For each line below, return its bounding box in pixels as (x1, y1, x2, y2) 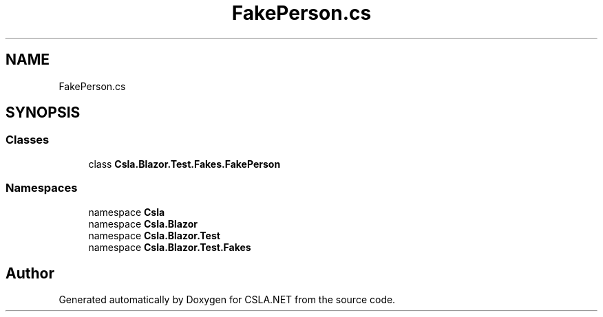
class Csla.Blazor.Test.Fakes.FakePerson (88, 157, 281, 170)
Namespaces (6, 181, 78, 195)
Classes (6, 133, 50, 147)
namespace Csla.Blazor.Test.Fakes (88, 241, 251, 253)
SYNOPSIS (6, 104, 81, 122)
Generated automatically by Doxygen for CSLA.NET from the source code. (59, 294, 396, 306)
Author (6, 264, 54, 282)
